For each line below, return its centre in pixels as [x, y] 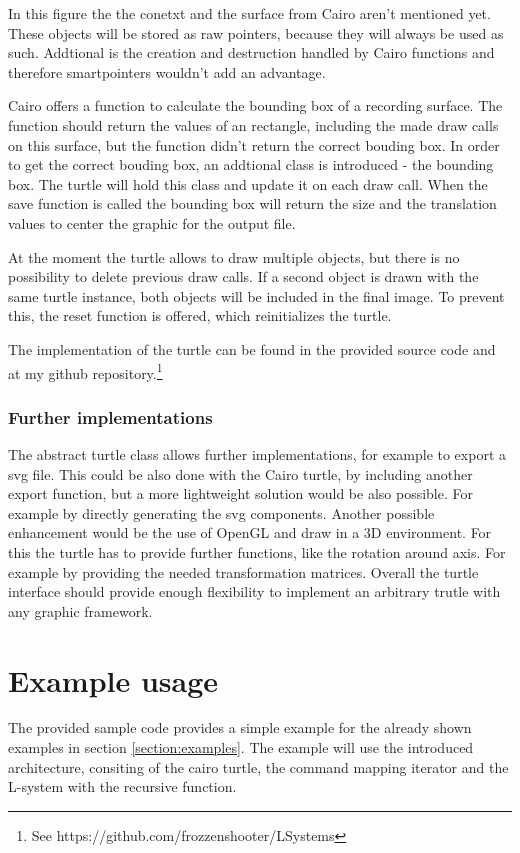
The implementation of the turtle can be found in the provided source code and [252, 348]
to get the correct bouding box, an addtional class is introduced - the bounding [251, 164]
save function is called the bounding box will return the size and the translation [252, 203]
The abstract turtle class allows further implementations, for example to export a [257, 453]
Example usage [113, 679]
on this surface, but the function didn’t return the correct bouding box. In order [254, 144]
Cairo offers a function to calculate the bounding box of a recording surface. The [255, 105]
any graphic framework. [80, 610]
